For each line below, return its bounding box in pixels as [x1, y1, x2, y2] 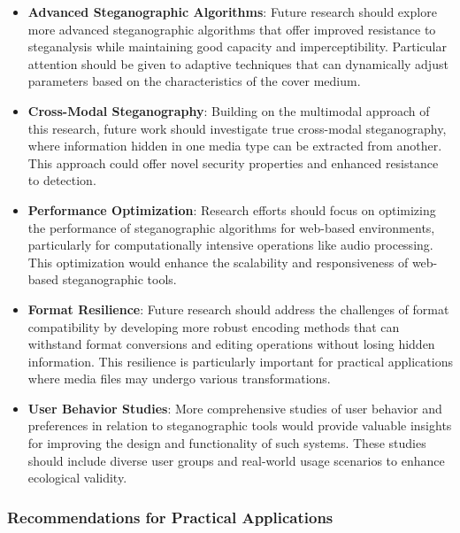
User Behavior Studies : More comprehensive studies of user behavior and [27, 398, 442, 417]
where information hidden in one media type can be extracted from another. [27, 136, 442, 155]
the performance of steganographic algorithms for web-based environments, [27, 218, 435, 236]
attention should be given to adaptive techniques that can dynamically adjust [27, 54, 448, 73]
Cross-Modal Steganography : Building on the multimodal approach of [27, 101, 430, 120]
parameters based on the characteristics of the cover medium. [27, 72, 361, 90]
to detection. [27, 171, 96, 189]
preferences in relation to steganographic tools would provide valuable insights [27, 416, 452, 435]
